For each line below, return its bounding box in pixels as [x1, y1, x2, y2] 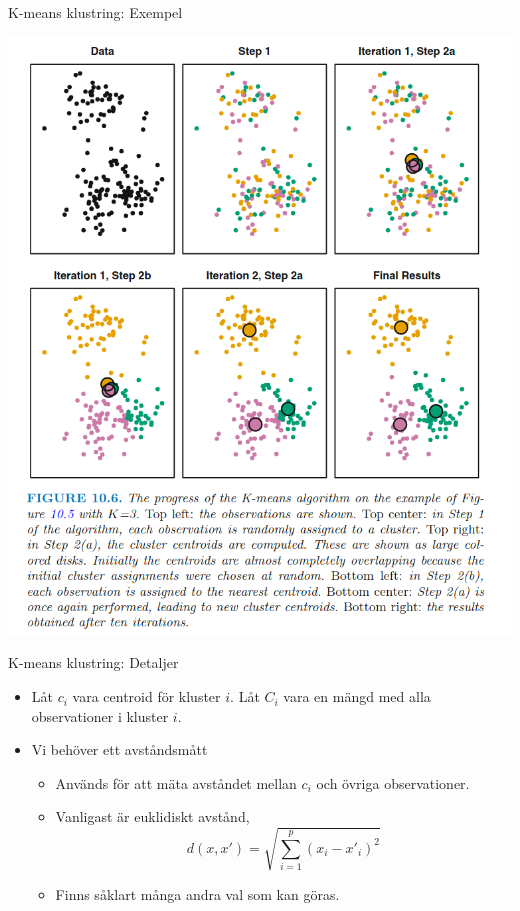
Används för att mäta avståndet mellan [55, 772, 297, 793]
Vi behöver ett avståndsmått [31, 739, 208, 760]
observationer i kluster [31, 705, 169, 726]
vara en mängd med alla [283, 686, 431, 707]
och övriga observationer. [316, 772, 470, 793]
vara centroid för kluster [72, 686, 221, 707]
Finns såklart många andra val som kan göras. [55, 883, 340, 904]
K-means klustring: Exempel [8, 2, 183, 22]
